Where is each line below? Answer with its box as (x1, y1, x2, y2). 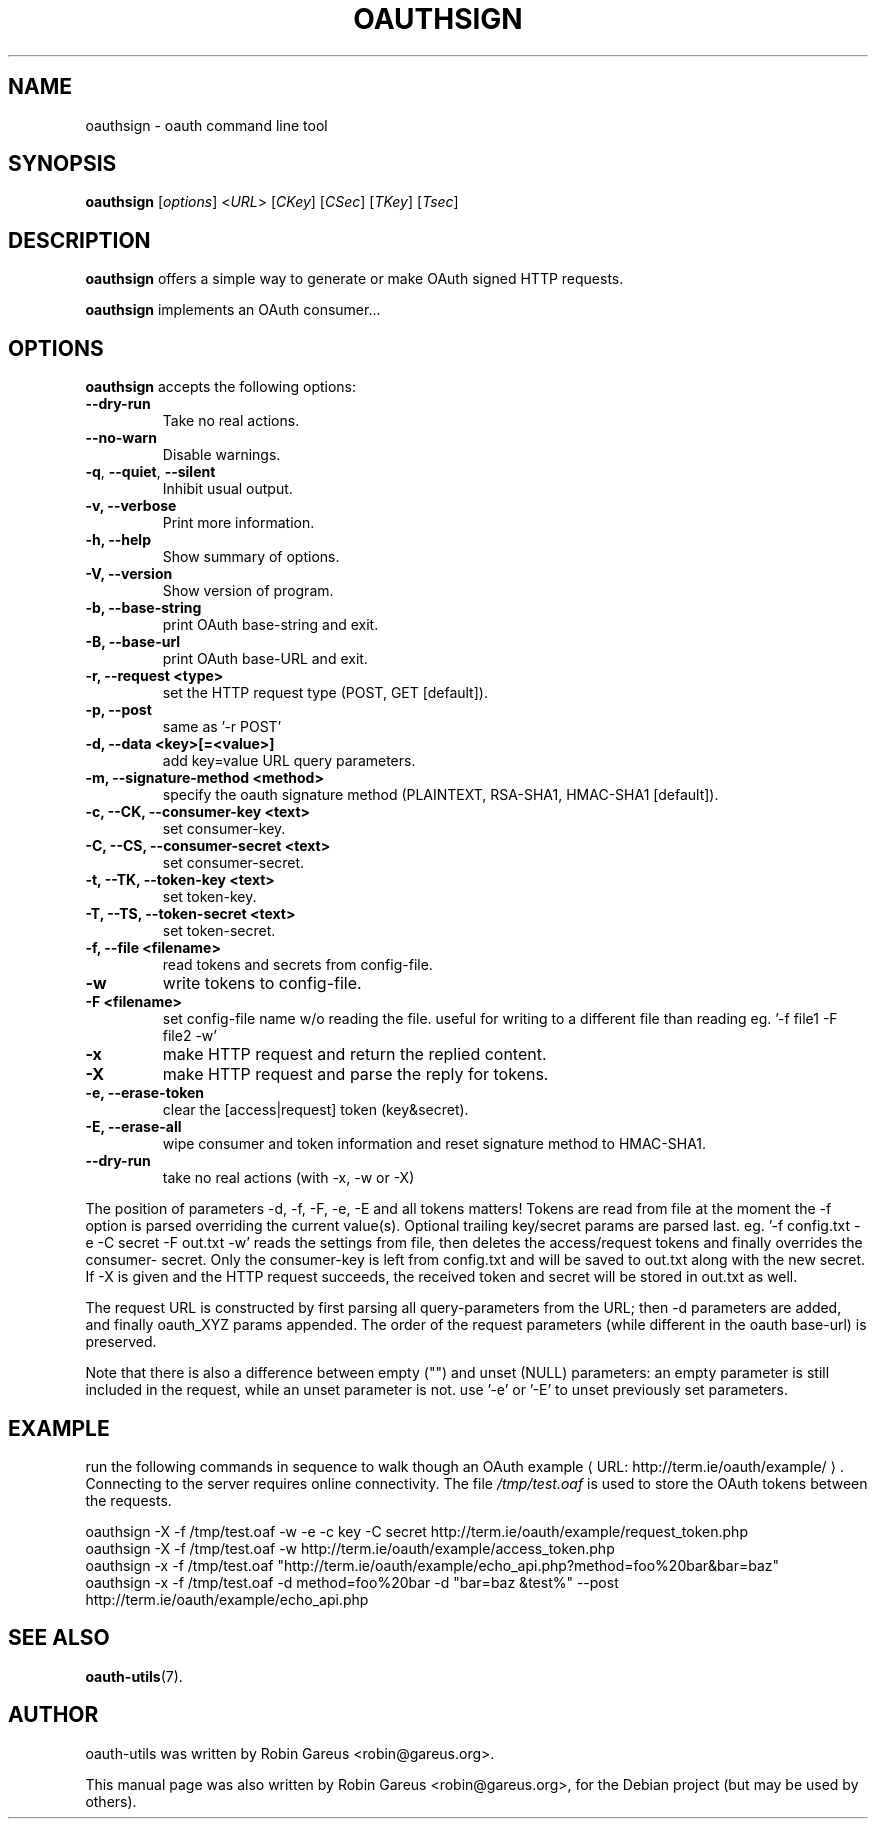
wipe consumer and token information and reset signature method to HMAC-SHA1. (162, 1135, 707, 1153)
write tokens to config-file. (162, 973, 362, 994)
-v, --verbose (85, 497, 177, 515)
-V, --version (85, 565, 173, 583)
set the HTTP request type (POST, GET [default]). (162, 684, 488, 702)
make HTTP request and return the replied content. (162, 1044, 547, 1065)
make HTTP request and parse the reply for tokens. (162, 1064, 549, 1085)
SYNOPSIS (8, 151, 117, 177)
